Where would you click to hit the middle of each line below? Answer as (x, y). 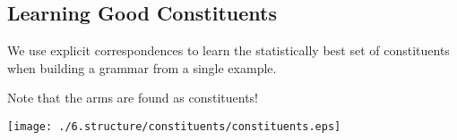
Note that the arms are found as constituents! (133, 98)
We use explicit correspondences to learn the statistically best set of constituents (228, 50)
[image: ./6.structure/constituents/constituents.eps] (174, 126)
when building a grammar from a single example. (142, 67)
